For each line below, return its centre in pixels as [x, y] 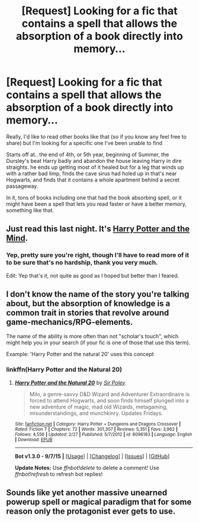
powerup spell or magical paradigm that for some [99, 502]
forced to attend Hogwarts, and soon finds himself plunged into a [109, 400]
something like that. [30, 210]
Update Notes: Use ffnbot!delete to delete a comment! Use [87, 467]
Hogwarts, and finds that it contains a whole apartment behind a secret [93, 180]
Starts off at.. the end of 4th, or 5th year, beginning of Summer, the [88, 154]
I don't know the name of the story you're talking [98, 295]
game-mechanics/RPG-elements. [70, 322]
